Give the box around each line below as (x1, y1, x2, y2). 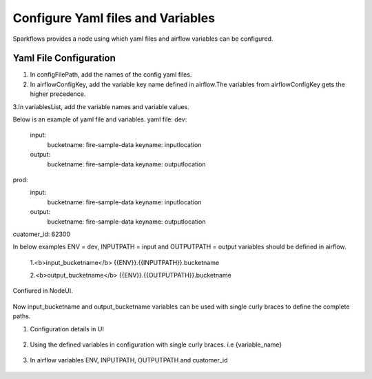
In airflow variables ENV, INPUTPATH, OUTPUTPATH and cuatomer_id (30, 356, 228, 365)
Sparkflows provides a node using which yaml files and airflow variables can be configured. (12, 35, 273, 43)
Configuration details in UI (30, 324, 105, 333)
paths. (12, 312, 31, 320)
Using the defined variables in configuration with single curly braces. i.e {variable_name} (30, 340, 282, 349)
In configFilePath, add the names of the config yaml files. (30, 70, 192, 79)
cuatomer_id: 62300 (12, 230, 70, 238)
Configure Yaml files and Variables (12, 10, 216, 26)
